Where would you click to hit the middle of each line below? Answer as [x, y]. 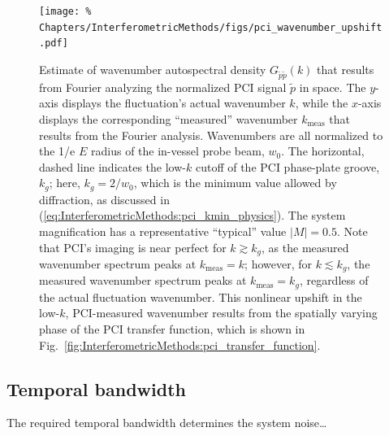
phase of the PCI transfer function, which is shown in [172, 329]
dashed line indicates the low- [112, 166]
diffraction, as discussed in [104, 199]
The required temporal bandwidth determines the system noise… [167, 423]
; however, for [278, 263]
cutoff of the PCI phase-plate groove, [287, 166]
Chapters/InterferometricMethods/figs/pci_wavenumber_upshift [211, 27]
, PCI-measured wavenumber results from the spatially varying [221, 313]
